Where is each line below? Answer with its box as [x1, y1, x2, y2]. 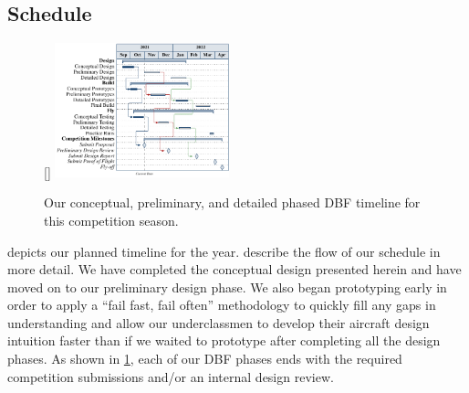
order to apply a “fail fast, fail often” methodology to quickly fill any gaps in [7, 295, 436, 314]
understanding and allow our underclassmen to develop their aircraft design [7, 313, 430, 332]
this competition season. [44, 210, 179, 229]
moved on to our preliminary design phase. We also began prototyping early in [7, 277, 447, 296]
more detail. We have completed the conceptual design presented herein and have [7, 260, 462, 279]
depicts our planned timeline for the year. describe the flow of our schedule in [7, 241, 441, 260]
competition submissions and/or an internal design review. [7, 366, 334, 386]
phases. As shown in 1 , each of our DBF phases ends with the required [7, 349, 402, 368]
